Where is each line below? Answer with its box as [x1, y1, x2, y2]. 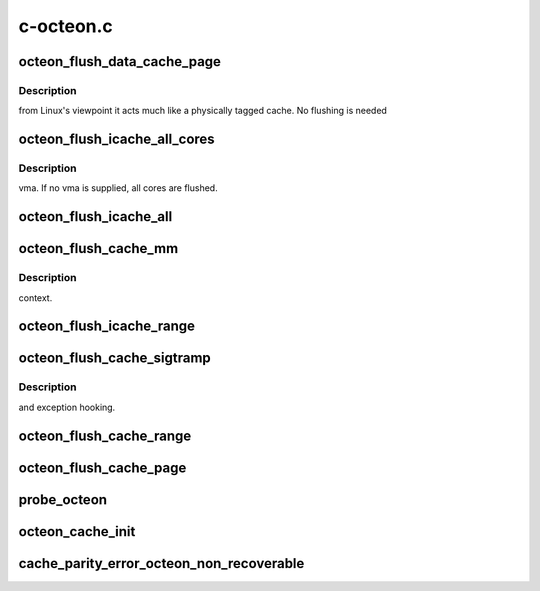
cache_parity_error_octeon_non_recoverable [18, 555, 305, 572]
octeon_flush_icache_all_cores [18, 131, 215, 148]
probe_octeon [18, 491, 108, 508]
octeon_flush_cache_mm [18, 240, 179, 257]
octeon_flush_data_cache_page [18, 53, 222, 70]
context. [18, 291, 53, 304]
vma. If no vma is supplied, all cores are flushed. [18, 182, 219, 194]
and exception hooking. [18, 401, 116, 413]
